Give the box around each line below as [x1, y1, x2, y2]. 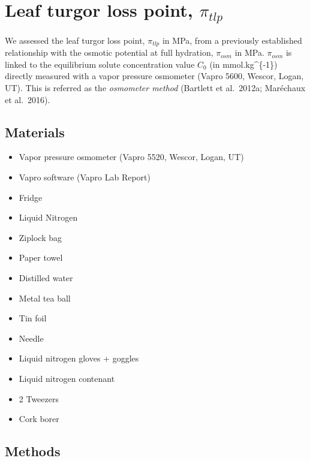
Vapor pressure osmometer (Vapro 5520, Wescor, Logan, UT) [19, 150, 244, 163]
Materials [5, 122, 65, 141]
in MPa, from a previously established [162, 34, 302, 46]
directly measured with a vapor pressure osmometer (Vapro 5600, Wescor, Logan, [5, 70, 304, 82]
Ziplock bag [19, 231, 62, 243]
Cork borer [19, 412, 59, 425]
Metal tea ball [19, 291, 71, 304]
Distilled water [19, 272, 73, 284]
